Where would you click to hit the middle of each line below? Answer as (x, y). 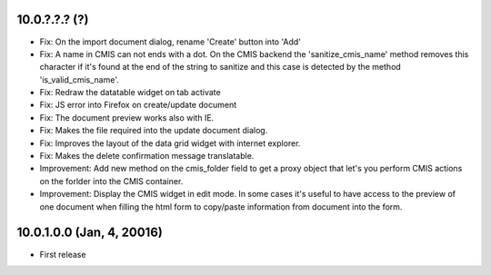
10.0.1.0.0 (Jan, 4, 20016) (90, 233)
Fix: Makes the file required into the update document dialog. (154, 131)
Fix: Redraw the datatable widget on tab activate (130, 93)
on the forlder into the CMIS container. (111, 181)
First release (63, 254)
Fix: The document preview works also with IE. (127, 117)
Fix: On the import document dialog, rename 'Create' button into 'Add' (170, 42)
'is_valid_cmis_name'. (79, 79)
